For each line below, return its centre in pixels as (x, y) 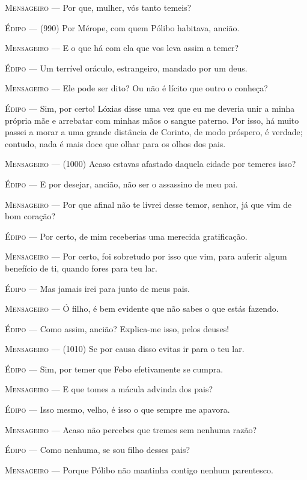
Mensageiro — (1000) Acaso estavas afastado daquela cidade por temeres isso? (150, 164)
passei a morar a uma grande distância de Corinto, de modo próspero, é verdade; (154, 132)
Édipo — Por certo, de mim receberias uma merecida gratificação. (126, 236)
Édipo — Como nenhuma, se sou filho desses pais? (98, 450)
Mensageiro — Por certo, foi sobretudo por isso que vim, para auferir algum (146, 256)
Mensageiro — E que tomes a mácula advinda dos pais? (109, 389)
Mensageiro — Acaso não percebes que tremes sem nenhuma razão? (131, 429)
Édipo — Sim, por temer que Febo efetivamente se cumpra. (114, 369)
